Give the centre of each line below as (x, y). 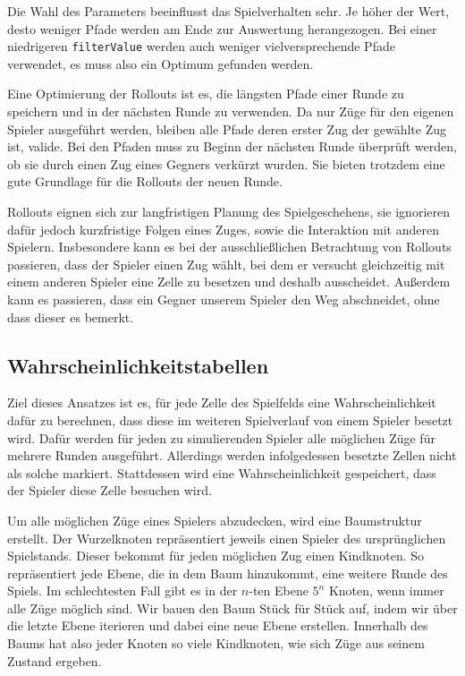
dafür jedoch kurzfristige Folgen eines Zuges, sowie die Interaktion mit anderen (223, 229)
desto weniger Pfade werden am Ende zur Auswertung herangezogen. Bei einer (222, 28)
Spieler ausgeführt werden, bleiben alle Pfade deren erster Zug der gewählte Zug (227, 128)
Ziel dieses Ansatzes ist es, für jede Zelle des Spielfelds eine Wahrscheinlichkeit (222, 402)
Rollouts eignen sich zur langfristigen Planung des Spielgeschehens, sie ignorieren (228, 211)
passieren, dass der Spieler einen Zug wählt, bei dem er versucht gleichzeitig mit (226, 264)
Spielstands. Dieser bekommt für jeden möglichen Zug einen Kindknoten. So (216, 556)
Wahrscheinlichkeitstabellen (138, 365)
